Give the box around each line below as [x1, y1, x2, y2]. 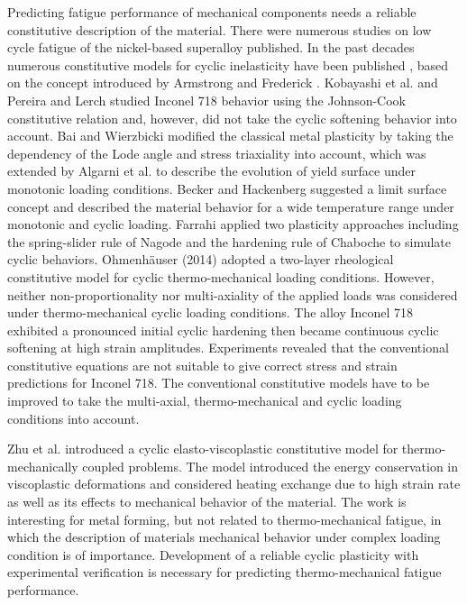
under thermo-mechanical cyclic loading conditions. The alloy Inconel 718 [7, 303, 414, 322]
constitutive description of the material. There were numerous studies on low [7, 20, 432, 39]
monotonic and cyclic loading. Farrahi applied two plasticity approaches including [7, 215, 459, 234]
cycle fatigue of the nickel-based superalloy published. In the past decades [7, 38, 415, 57]
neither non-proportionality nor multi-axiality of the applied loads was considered [7, 285, 458, 304]
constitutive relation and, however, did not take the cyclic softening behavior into [7, 108, 457, 127]
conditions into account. [7, 408, 140, 427]
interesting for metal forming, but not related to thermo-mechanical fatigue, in [7, 509, 442, 528]
